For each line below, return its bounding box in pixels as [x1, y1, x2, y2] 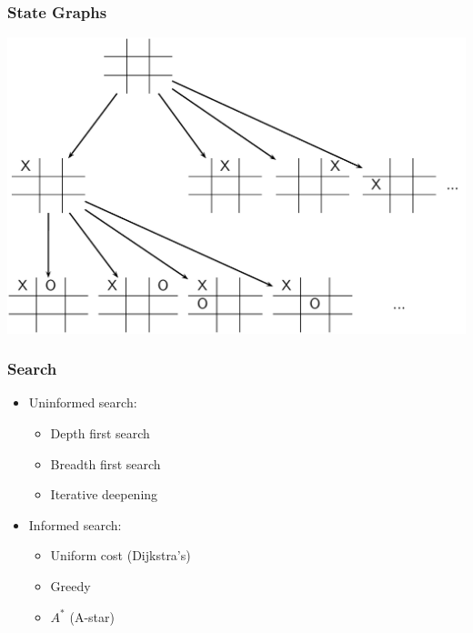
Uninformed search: [28, 393, 137, 412]
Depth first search [50, 423, 150, 442]
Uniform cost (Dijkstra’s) [50, 546, 191, 565]
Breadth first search [50, 454, 161, 473]
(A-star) [69, 607, 115, 626]
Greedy [50, 576, 91, 595]
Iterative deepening [50, 485, 158, 504]
